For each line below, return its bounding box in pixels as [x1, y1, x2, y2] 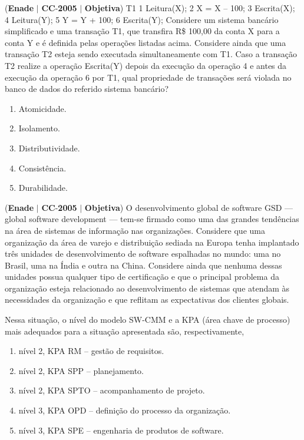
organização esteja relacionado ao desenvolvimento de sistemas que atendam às [5, 282, 290, 294]
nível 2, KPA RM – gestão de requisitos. [18, 345, 164, 357]
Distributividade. [18, 141, 80, 154]
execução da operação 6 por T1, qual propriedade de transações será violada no [5, 71, 292, 83]
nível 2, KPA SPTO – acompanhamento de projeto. [18, 384, 205, 396]
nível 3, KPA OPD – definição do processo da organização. [18, 404, 231, 416]
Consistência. [18, 161, 67, 174]
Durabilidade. [18, 181, 68, 194]
